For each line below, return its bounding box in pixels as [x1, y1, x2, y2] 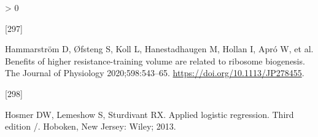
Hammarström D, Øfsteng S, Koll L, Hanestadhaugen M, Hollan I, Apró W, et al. [5, 42, 314, 55]
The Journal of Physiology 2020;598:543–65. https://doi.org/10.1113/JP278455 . [5, 66, 304, 79]
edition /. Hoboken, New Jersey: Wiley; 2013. [5, 120, 176, 133]
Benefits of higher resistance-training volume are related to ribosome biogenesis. [5, 54, 305, 67]
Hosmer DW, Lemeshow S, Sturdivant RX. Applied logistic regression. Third [5, 108, 294, 120]
